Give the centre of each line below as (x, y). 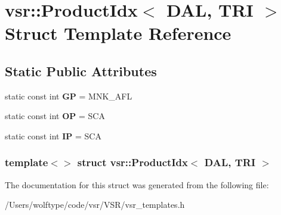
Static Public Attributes (81, 71)
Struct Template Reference (118, 33)
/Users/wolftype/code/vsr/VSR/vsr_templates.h (95, 205)
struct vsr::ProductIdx (132, 162)
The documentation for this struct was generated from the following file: (137, 184)
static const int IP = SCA (53, 135)
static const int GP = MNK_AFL (69, 96)
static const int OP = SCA (55, 116)
